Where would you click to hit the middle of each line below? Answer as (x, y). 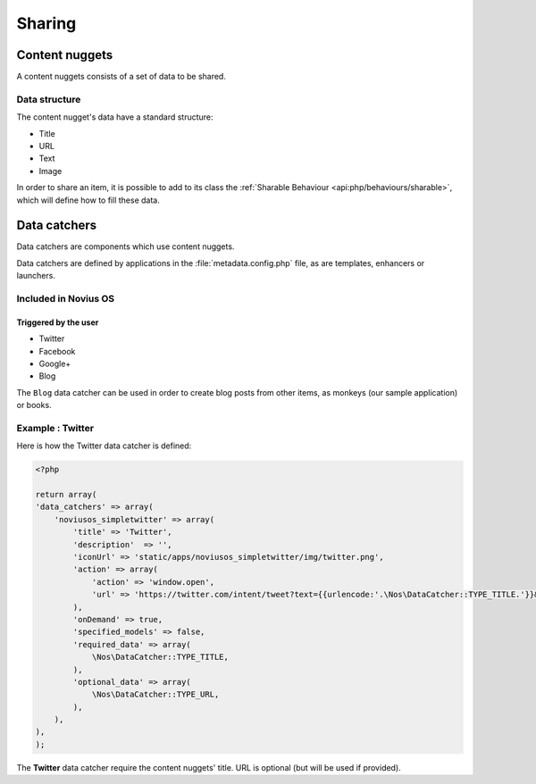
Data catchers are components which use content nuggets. (126, 246)
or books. (34, 405)
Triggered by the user (58, 322)
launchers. (36, 276)
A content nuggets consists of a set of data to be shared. (121, 77)
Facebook (57, 351)
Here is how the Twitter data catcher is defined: (104, 446)
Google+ (55, 363)
